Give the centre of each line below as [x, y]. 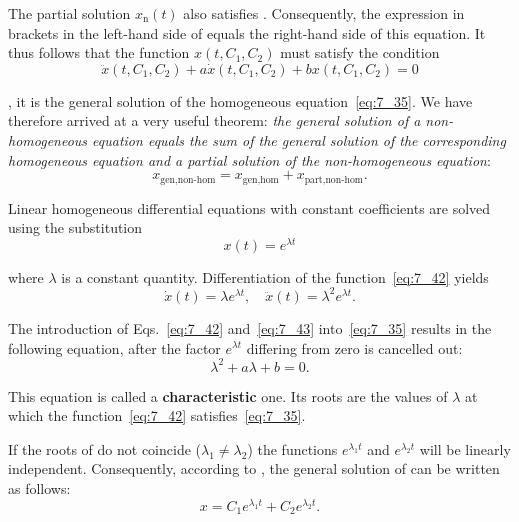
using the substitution [75, 227]
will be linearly [465, 448]
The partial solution [69, 13]
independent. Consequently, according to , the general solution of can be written [254, 468]
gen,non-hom [188, 179]
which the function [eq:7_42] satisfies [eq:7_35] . [157, 415]
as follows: [39, 488]
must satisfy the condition [360, 52]
